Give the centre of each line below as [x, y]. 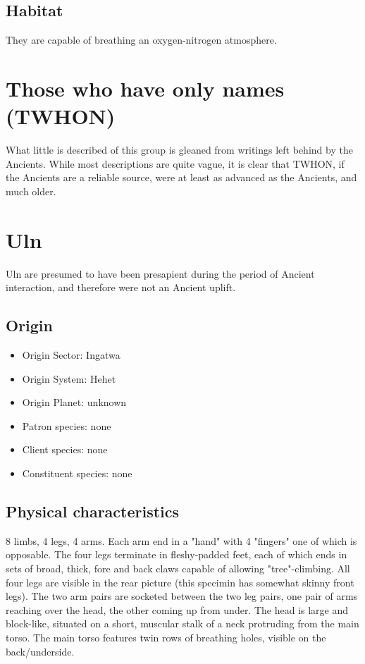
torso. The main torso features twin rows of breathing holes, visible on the [166, 637]
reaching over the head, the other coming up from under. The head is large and [177, 609]
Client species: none [65, 449]
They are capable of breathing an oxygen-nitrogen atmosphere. [141, 40]
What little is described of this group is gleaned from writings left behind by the [179, 150]
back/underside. [40, 651]
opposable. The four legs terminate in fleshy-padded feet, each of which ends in [177, 554]
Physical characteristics [93, 511]
